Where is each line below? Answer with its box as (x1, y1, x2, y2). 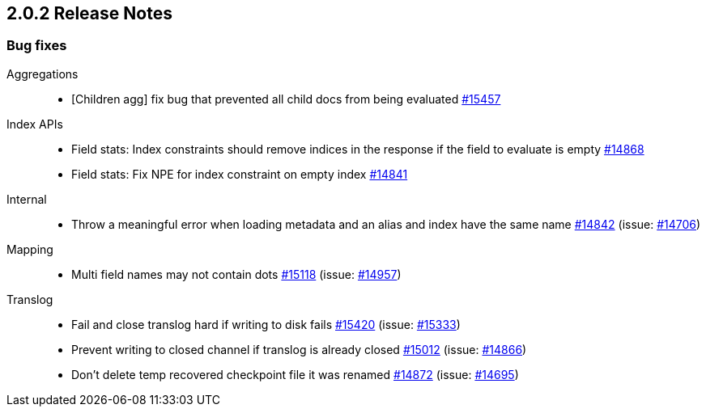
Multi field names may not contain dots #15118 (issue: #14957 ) (71, 267, 402, 281)
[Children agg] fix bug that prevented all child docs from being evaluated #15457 (71, 91, 501, 106)
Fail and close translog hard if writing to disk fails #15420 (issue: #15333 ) (71, 317, 461, 331)
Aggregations (6, 66, 79, 81)
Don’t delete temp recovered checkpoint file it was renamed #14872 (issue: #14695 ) (71, 367, 519, 381)
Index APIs (6, 116, 63, 131)
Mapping (6, 242, 53, 256)
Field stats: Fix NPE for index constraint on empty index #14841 (71, 166, 408, 181)
